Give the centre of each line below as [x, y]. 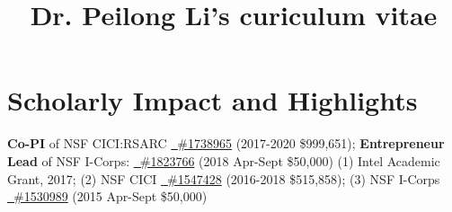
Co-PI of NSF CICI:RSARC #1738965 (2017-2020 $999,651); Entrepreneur [226, 143]
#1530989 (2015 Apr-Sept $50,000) [110, 196]
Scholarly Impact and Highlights [213, 100]
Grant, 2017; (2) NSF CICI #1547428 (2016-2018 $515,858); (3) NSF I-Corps [224, 178]
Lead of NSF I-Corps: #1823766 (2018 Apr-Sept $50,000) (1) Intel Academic [224, 160]
